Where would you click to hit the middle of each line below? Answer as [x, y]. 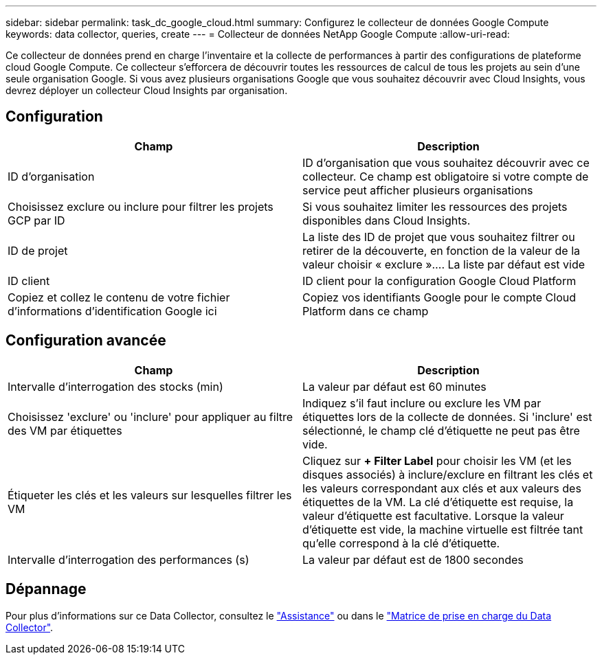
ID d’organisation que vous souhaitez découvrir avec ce [446, 162]
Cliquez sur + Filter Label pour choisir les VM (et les [437, 460]
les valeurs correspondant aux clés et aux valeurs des [442, 488]
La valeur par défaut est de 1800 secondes [413, 559]
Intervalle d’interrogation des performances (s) [129, 559]
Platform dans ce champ [366, 311]
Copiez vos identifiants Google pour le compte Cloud [439, 297]
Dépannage [46, 589]
